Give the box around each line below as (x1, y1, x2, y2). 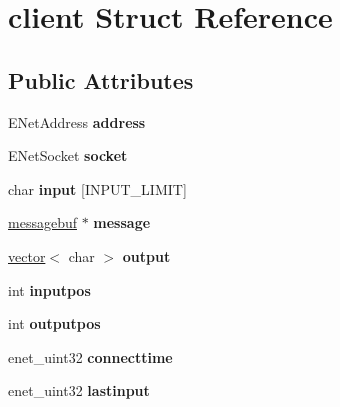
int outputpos (8, 313, 101, 334)
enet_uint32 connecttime (8, 346, 173, 367)
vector (8, 245, 46, 266)
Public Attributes (8, 64, 194, 95)
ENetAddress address (8, 111, 146, 132)
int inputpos (8, 279, 91, 300)
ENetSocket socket (8, 145, 128, 166)
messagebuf (8, 212, 77, 233)
